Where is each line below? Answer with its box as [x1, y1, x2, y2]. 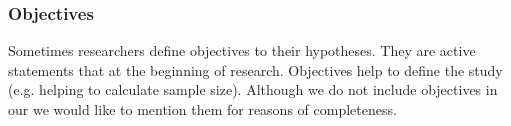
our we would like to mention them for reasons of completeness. [8, 99, 397, 119]
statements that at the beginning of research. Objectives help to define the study [8, 59, 503, 80]
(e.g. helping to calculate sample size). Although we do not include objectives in [8, 79, 498, 100]
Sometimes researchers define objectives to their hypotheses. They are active [8, 40, 476, 61]
